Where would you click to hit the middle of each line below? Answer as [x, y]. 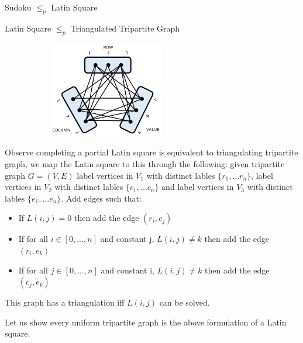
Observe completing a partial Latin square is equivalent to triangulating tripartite [151, 152]
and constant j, [127, 239]
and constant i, [128, 270]
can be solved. [185, 302]
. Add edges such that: [101, 198]
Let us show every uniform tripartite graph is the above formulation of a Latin [146, 322]
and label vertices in [198, 187]
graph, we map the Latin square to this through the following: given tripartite [145, 163]
